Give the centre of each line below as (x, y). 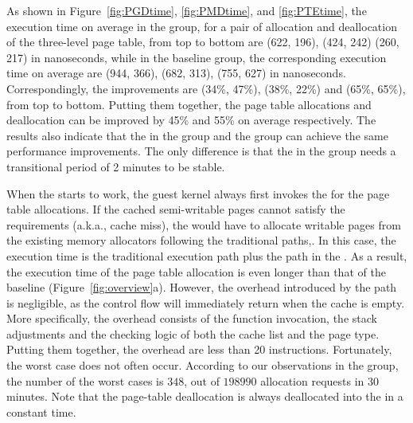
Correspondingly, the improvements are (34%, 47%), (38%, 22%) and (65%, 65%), (206, 88)
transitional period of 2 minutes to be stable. (116, 166)
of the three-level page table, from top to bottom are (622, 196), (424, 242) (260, (203, 42)
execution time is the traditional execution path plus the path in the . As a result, (207, 255)
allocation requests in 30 (320, 380)
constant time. (41, 411)
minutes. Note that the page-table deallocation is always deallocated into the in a (205, 396)
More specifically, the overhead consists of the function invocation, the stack (192, 318)
